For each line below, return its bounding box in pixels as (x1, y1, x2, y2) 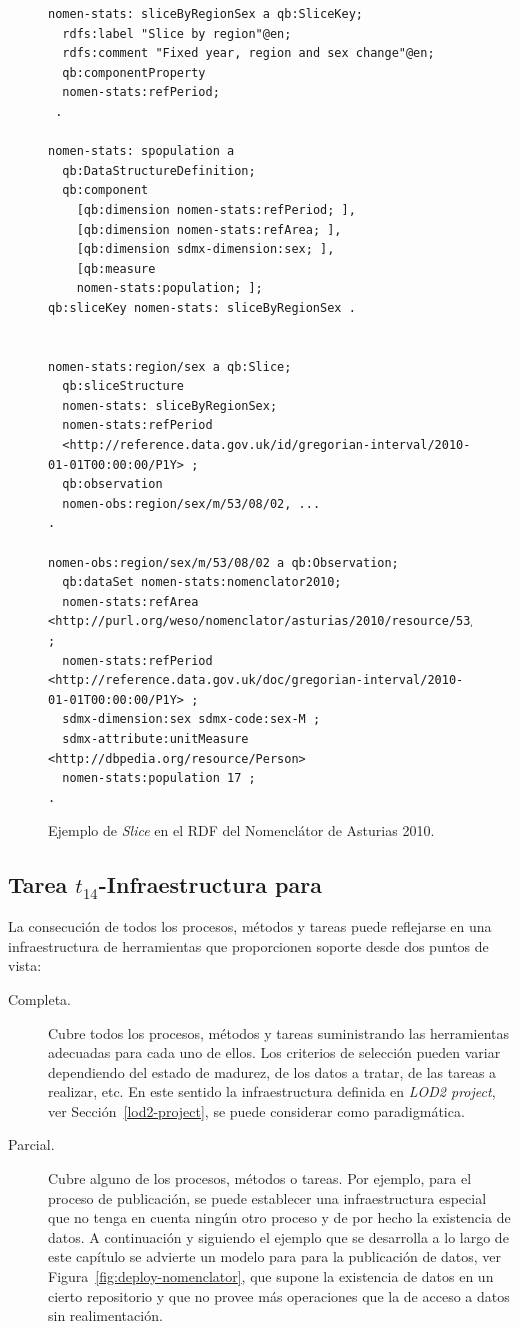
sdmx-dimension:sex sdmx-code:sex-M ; (62, 712, 321, 727)
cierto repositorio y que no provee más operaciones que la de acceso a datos (48, 1285, 510, 1306)
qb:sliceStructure (62, 379, 185, 394)
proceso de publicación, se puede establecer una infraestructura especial (48, 1187, 487, 1208)
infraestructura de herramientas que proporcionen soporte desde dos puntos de (8, 935, 489, 956)
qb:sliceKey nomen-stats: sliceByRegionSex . (48, 300, 356, 315)
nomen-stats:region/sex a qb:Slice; (48, 359, 292, 374)
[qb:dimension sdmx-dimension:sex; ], (76, 242, 335, 257)
